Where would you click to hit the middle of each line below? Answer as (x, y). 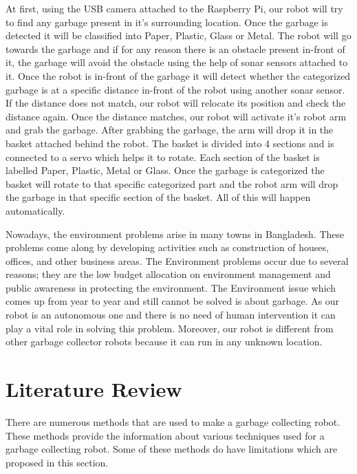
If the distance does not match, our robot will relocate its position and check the (176, 103)
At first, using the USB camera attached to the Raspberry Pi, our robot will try (174, 8)
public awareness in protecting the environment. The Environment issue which (171, 287)
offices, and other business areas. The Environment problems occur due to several (177, 260)
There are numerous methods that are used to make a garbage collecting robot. (173, 421)
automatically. (35, 210)
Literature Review (94, 389)
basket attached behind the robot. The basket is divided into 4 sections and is (170, 143)
